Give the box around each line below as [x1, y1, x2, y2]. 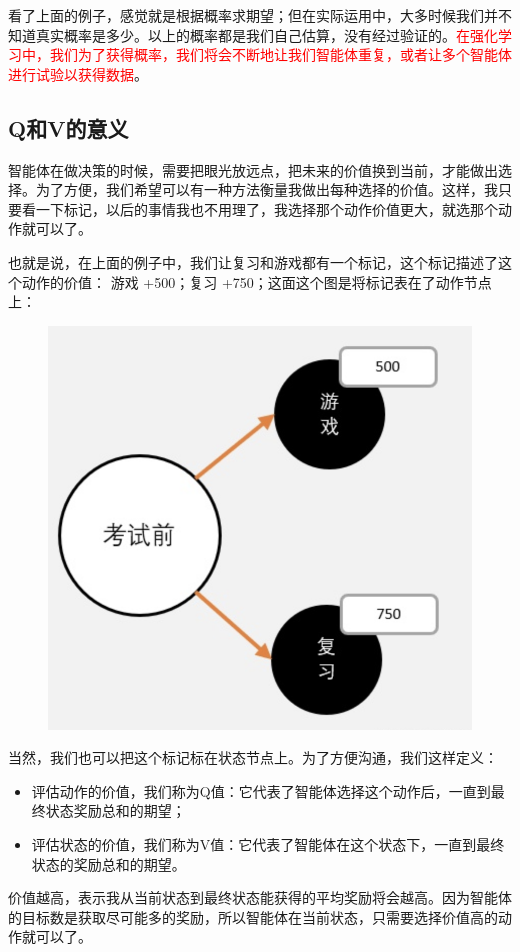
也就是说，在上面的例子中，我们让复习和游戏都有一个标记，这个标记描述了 [8, 251, 498, 272]
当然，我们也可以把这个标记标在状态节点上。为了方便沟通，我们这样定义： [8, 747, 498, 768]
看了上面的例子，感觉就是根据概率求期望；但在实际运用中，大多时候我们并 [8, 5, 498, 25]
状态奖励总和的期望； [45, 800, 186, 821]
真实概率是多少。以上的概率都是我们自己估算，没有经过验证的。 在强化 [35, 24, 498, 45]
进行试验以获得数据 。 [8, 63, 148, 84]
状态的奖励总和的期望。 [31, 853, 186, 874]
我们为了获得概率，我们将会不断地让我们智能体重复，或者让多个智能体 [49, 44, 512, 65]
